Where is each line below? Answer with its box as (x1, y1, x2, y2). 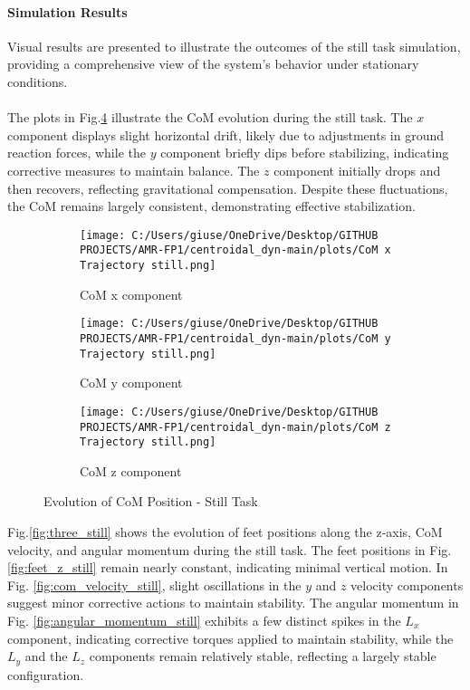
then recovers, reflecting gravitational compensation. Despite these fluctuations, (7, 178, 448, 197)
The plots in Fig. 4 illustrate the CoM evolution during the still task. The (7, 108, 413, 127)
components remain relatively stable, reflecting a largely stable (89, 647, 436, 666)
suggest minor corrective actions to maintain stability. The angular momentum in (7, 593, 459, 612)
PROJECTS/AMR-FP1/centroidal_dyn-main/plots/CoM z (80, 420, 391, 434)
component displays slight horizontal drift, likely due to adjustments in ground (7, 125, 445, 144)
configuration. (7, 665, 84, 684)
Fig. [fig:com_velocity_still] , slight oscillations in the (7, 575, 302, 594)
